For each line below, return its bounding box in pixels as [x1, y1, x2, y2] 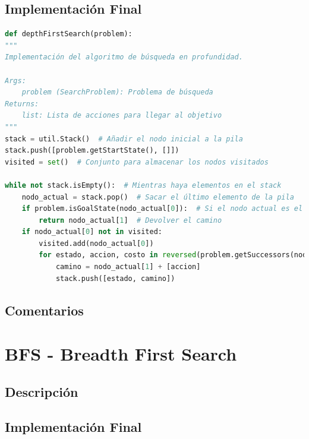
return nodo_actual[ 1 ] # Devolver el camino [39, 216, 222, 225]
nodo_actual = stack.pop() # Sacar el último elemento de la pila [21, 192, 294, 201]
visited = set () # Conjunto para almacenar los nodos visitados [5, 157, 269, 166]
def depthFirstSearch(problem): [5, 30, 133, 39]
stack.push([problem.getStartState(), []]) [5, 146, 179, 155]
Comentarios [5, 301, 84, 319]
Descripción [5, 382, 78, 400]
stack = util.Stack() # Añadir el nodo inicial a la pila [5, 134, 243, 143]
